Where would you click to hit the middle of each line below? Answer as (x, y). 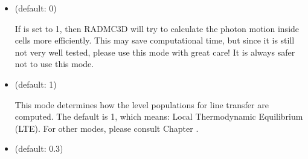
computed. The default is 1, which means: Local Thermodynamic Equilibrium (159, 116)
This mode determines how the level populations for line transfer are (142, 104)
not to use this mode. (54, 64)
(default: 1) (36, 84)
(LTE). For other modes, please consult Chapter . (107, 128)
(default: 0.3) (39, 148)
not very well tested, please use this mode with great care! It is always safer (155, 52)
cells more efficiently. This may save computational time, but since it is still (155, 40)
